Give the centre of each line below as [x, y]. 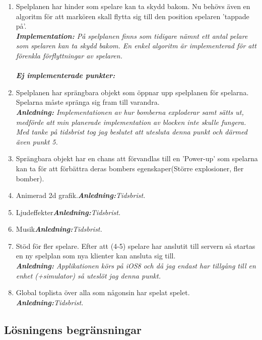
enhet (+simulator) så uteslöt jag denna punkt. [88, 275]
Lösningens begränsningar [73, 329]
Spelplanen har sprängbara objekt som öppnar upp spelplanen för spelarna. [132, 92]
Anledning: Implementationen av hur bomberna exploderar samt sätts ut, [130, 112]
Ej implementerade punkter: [65, 75]
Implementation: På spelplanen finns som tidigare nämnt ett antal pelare [132, 36]
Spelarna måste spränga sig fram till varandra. [88, 102]
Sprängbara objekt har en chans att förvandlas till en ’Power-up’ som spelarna [137, 158]
